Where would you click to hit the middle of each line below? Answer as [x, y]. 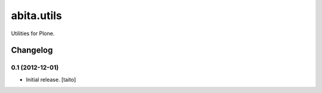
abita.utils [37, 15]
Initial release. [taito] [51, 79]
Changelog [32, 50]
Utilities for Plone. [33, 33]
